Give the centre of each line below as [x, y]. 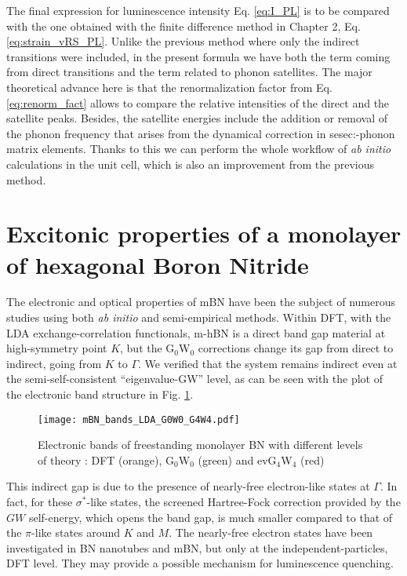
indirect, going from [54, 363]
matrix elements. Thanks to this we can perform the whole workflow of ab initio [199, 149]
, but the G [147, 348]
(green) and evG [237, 459]
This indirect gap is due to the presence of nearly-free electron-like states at [188, 486]
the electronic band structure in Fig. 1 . [100, 394]
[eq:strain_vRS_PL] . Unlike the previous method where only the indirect [183, 41]
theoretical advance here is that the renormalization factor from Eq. [169, 87]
